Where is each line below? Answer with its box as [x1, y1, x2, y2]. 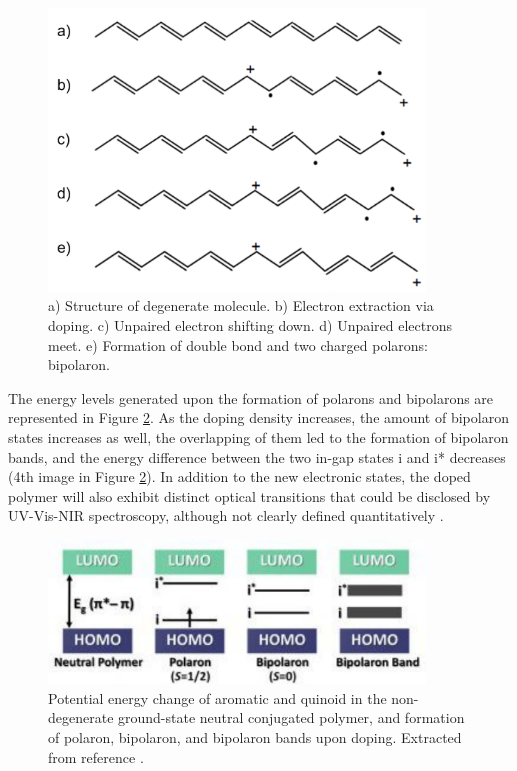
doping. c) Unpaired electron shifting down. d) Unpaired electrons [48, 315, 453, 335]
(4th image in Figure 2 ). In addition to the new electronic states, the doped [8, 466, 471, 487]
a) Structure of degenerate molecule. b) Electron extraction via [48, 295, 434, 316]
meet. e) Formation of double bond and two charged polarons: [48, 334, 428, 355]
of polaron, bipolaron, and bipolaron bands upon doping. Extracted [48, 727, 462, 748]
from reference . [48, 746, 144, 767]
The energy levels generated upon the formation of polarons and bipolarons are [8, 387, 494, 408]
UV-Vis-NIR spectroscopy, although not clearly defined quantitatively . [8, 505, 444, 526]
